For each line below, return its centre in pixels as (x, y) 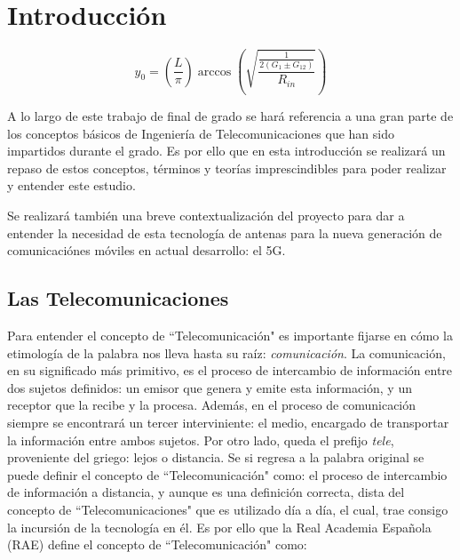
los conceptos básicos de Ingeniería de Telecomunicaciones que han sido (201, 133)
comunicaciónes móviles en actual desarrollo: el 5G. (147, 250)
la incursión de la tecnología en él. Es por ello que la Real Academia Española (219, 527)
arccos (214, 72)
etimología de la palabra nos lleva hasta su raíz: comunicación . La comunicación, (226, 352)
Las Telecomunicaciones (118, 298)
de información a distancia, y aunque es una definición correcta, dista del (206, 492)
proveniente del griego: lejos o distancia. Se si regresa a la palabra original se (216, 457)
